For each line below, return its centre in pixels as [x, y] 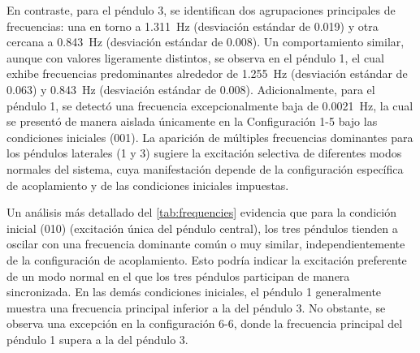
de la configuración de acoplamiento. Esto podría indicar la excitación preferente [207, 259]
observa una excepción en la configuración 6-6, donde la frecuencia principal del [205, 323]
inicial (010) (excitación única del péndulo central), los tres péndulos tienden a [202, 228]
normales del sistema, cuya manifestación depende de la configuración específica [205, 168]
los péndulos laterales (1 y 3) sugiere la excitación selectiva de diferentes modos [204, 153]
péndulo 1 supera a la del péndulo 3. [97, 339]
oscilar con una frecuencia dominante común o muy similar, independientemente [206, 244]
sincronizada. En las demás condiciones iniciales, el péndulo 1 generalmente [194, 292]
